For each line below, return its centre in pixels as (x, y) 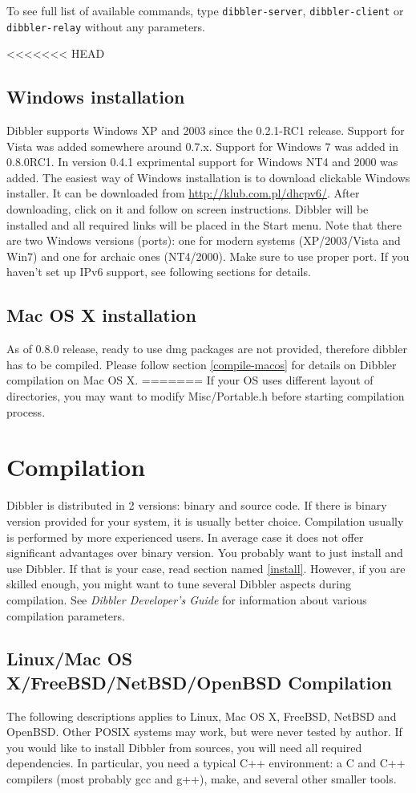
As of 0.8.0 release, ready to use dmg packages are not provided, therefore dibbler (207, 349)
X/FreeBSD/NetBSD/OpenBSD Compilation (200, 682)
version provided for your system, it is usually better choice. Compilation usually (205, 521)
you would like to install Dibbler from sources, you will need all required (184, 747)
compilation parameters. (66, 615)
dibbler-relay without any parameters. (106, 26)
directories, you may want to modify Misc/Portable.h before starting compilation (206, 396)
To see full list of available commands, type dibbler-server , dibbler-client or (205, 10)
